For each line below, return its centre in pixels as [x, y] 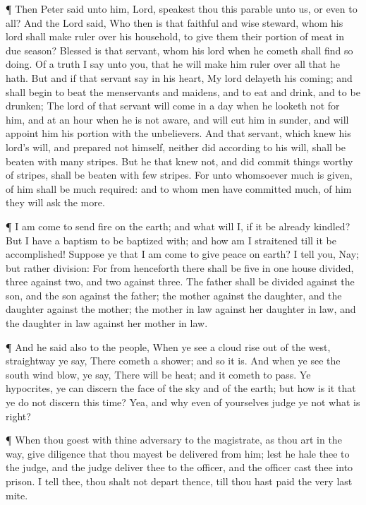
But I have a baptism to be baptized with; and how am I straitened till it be [171, 240]
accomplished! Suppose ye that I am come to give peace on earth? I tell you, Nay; [183, 254]
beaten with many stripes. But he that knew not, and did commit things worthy [179, 161]
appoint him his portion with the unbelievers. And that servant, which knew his [178, 133]
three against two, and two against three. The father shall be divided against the [180, 281]
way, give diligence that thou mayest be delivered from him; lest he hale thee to [178, 453]
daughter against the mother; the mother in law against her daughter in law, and [181, 309]
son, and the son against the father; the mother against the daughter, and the [174, 295]
